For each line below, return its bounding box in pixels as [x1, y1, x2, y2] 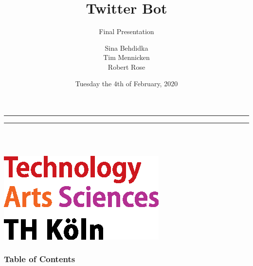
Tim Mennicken [103, 52, 150, 62]
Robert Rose [108, 61, 145, 72]
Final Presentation [99, 26, 154, 37]
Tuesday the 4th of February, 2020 [75, 78, 178, 88]
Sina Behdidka [105, 42, 148, 53]
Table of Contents [4, 252, 75, 265]
